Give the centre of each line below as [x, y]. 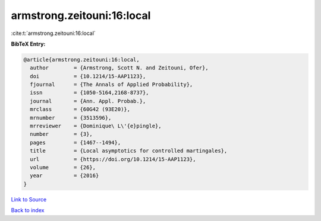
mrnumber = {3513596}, [71, 118]
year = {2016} [64, 176]
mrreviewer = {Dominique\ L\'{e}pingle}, [96, 126]
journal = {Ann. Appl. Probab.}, [88, 101]
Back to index [28, 210]
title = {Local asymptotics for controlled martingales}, [129, 151]
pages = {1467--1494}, [75, 142]
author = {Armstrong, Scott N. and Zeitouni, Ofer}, [119, 68]
